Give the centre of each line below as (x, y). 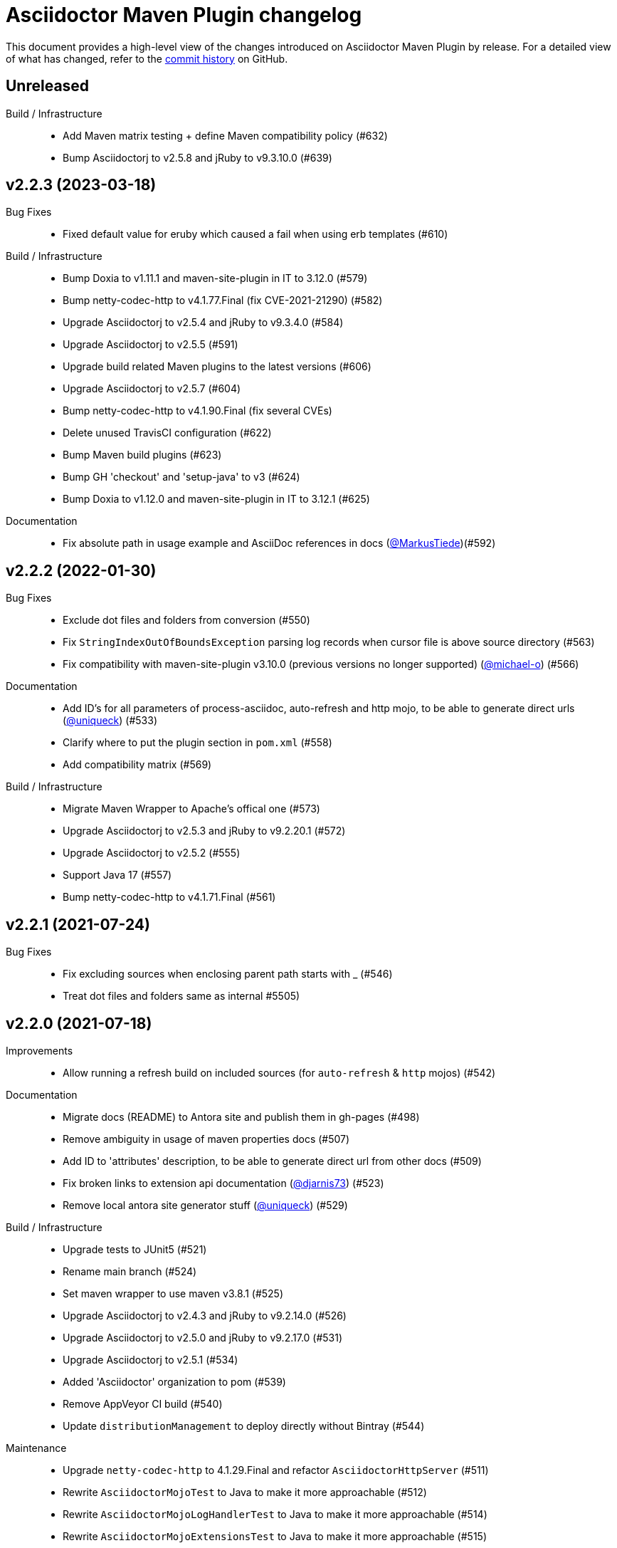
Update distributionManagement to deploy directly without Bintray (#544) (244, 1426)
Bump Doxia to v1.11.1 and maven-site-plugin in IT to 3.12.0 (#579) (215, 278)
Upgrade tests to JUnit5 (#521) (135, 1249)
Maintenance (36, 1448)
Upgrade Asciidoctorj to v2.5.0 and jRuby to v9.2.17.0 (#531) (203, 1337)
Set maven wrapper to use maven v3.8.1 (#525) (173, 1293)
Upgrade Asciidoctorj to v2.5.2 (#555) (152, 853)
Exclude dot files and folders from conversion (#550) (186, 620)
